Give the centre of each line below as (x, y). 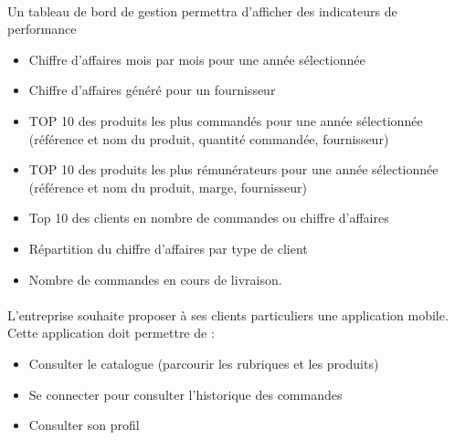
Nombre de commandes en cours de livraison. (155, 279)
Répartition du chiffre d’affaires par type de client (168, 248)
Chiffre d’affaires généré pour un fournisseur (152, 90)
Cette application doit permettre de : (111, 333)
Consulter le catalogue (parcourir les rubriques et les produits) (204, 363)
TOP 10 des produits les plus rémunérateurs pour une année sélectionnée (233, 169)
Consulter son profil (84, 425)
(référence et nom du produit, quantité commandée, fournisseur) (209, 138)
